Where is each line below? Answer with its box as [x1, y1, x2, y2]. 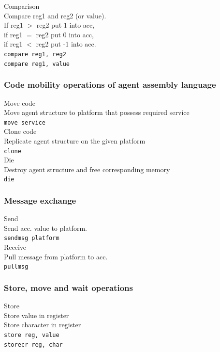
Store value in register [4, 310, 69, 320]
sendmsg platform [4, 235, 59, 242]
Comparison [4, 1, 40, 11]
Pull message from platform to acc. [4, 251, 108, 261]
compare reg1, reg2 [4, 50, 66, 58]
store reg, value [4, 331, 59, 338]
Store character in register [4, 320, 81, 330]
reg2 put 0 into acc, [36, 29, 94, 39]
